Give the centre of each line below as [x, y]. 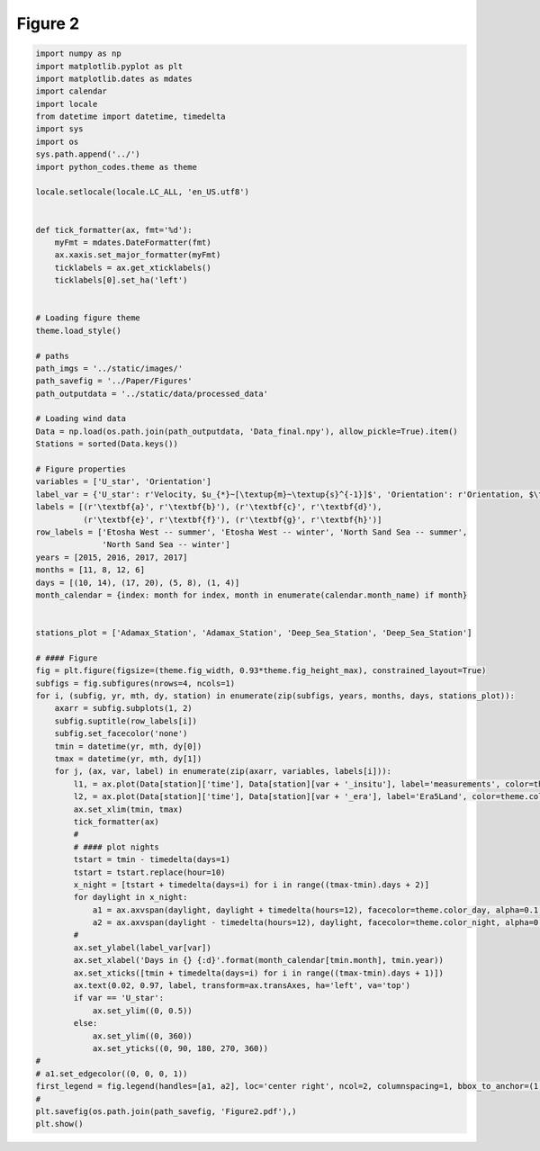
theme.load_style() [78, 330]
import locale [67, 104]
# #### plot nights [116, 847]
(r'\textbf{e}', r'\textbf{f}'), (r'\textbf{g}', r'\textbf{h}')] [232, 519]
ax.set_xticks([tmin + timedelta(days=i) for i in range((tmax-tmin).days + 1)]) [259, 973]
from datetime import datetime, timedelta [130, 117]
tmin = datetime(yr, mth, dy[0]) [128, 746]
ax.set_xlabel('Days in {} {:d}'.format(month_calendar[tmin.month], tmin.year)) [259, 960]
